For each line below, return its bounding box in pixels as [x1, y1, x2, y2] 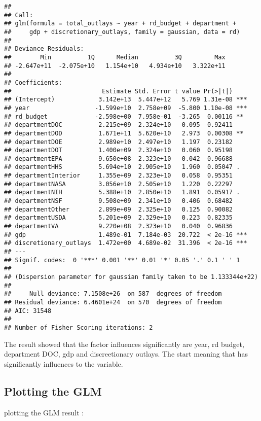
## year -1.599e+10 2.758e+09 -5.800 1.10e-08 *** [4, 104, 247, 112]
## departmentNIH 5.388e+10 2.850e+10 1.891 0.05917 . [4, 189, 240, 196]
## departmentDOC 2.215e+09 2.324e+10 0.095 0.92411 [4, 121, 233, 129]
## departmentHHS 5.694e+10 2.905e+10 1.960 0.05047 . [4, 163, 240, 171]
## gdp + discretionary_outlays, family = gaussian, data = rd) [4, 28, 240, 36]
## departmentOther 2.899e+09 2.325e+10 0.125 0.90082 [4, 205, 233, 213]
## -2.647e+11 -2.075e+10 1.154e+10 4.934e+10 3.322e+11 [4, 62, 226, 69]
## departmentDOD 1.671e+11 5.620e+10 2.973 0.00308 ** [4, 129, 244, 137]
